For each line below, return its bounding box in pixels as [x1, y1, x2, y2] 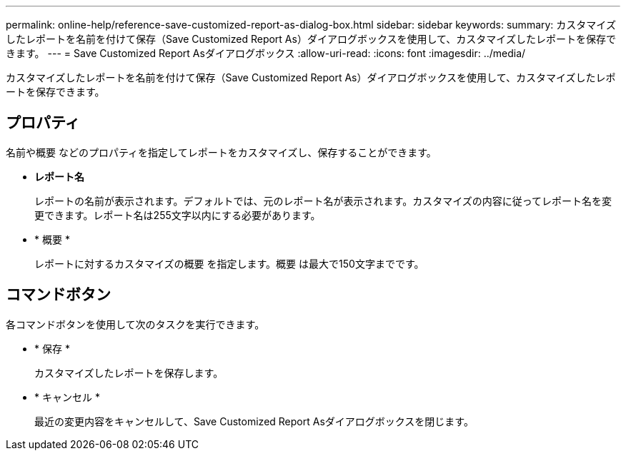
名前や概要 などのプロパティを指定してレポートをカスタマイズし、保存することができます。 [6, 146, 437, 158]
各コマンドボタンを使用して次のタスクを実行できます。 [6, 318, 265, 330]
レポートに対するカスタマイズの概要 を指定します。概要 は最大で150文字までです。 [34, 257, 424, 270]
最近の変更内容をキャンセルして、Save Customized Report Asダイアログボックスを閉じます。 [34, 415, 474, 427]
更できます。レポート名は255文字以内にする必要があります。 [34, 208, 321, 221]
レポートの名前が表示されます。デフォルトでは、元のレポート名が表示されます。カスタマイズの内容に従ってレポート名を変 [34, 194, 612, 207]
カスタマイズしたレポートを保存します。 [34, 366, 224, 379]
